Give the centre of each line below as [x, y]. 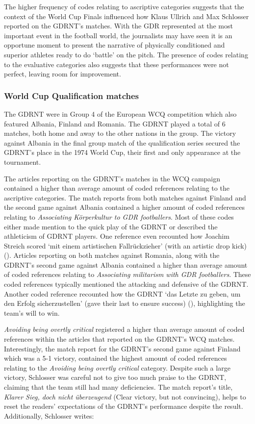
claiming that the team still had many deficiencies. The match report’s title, [118, 387]
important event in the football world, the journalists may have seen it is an [118, 35]
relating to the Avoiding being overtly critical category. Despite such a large [117, 367]
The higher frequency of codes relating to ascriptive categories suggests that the [124, 6]
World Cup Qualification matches [71, 95]
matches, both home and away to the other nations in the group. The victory [120, 133]
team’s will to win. [32, 312]
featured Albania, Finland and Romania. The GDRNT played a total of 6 [115, 123]
